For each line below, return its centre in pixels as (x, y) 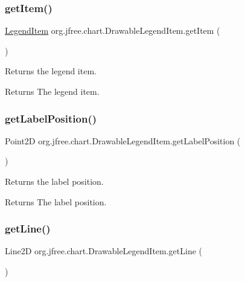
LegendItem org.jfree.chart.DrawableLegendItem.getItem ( (113, 30)
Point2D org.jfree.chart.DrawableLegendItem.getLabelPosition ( (123, 140)
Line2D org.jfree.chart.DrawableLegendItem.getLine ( (104, 251)
